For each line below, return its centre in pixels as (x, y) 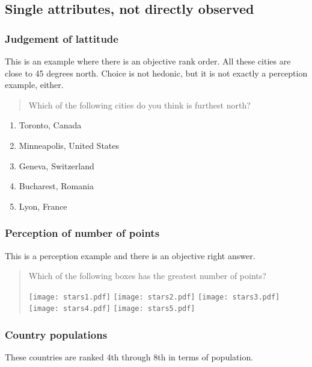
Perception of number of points (82, 233)
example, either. (34, 85)
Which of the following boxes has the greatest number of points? (147, 276)
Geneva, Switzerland (57, 165)
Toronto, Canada (50, 125)
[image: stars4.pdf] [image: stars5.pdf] (112, 309)
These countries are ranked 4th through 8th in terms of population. (129, 357)
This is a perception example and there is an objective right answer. (130, 255)
